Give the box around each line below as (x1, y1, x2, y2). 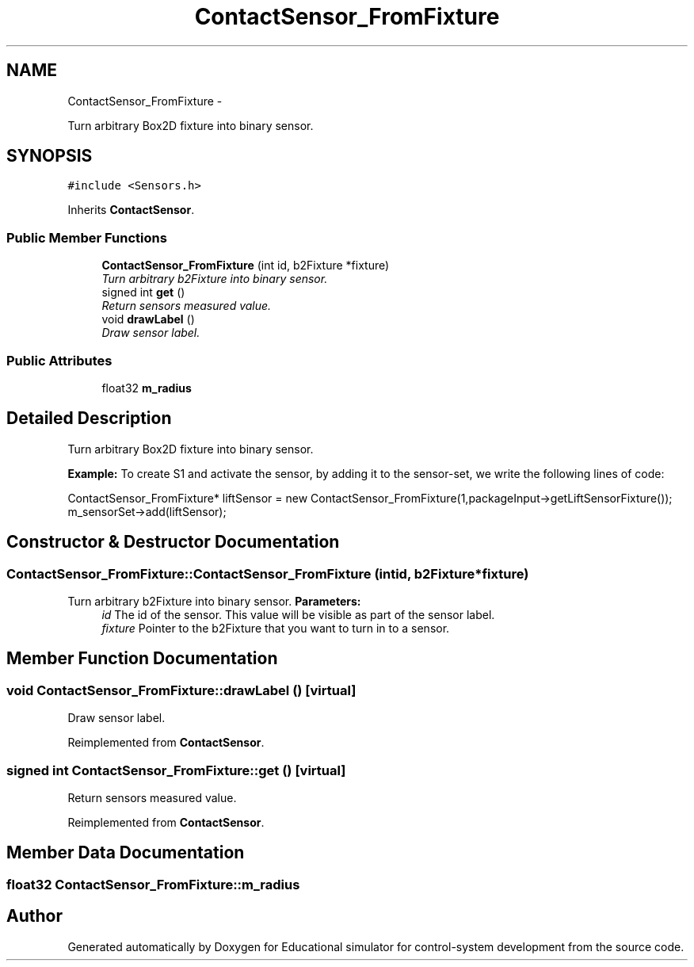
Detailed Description (6, 408, 172, 429)
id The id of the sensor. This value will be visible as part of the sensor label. (101, 608, 495, 621)
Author (6, 906, 63, 927)
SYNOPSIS (6, 146, 93, 166)
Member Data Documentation (6, 843, 245, 863)
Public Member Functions (6, 229, 167, 246)
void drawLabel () (101, 312, 195, 327)
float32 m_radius (101, 380, 192, 395)
